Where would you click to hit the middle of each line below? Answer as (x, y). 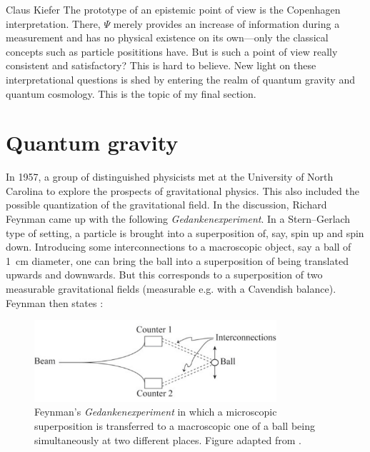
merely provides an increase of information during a (226, 23)
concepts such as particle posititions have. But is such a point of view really (172, 51)
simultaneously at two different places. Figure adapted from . (168, 440)
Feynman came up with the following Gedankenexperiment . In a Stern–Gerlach (178, 219)
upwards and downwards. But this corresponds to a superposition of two (164, 275)
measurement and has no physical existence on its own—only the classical (167, 37)
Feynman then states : (55, 302)
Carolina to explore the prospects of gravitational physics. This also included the (182, 190)
